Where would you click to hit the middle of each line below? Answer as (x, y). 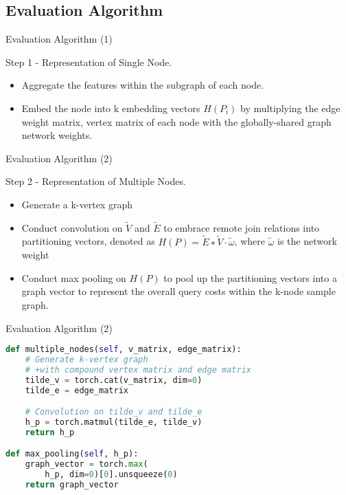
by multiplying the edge (290, 108)
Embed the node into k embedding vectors (111, 108)
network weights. (57, 135)
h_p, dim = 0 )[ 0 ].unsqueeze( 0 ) (111, 475)
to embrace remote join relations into (242, 227)
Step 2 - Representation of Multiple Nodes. (96, 181)
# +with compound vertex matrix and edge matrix (138, 370)
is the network (307, 241)
